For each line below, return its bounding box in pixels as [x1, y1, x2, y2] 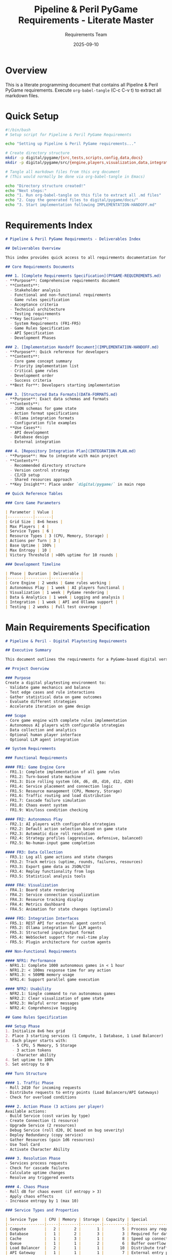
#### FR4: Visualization [5, 883, 58, 888]
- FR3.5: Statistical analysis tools [5, 874, 86, 879]
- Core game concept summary [10, 359, 72, 364]
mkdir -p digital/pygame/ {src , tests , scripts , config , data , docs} [5, 155, 143, 161]
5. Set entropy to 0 [5, 1062, 50, 1067]
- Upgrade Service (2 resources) [5, 1123, 77, 1128]
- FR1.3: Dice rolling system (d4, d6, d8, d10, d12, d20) [5, 779, 134, 784]
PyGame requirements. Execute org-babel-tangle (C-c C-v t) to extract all [5, 87, 162, 93]
